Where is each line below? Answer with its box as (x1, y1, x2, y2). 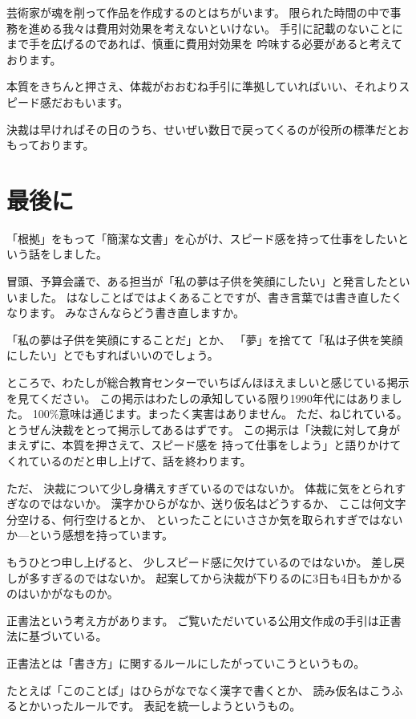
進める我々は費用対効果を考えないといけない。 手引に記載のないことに (28, 19, 403, 36)
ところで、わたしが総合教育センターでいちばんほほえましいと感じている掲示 (6, 374, 410, 391)
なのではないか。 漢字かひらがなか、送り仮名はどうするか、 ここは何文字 (17, 495, 406, 512)
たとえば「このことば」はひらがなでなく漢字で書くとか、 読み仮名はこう (6, 681, 392, 698)
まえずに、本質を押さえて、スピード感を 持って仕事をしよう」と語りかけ (6, 437, 390, 453)
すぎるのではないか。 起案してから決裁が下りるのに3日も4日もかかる (39, 569, 402, 586)
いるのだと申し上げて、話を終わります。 (39, 453, 252, 469)
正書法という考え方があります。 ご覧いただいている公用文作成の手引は (6, 611, 379, 628)
